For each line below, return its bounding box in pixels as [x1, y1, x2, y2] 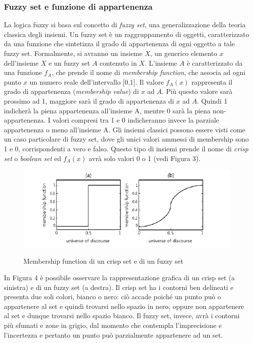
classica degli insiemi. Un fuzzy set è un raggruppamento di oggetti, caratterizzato [4, 29, 249, 39]
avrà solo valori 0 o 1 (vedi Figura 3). [89, 153, 201, 163]
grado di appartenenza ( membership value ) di [4, 86, 139, 96]
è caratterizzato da [187, 57, 243, 68]
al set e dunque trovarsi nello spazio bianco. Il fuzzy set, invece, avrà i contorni [4, 310, 240, 321]
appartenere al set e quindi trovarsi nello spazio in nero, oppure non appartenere [4, 301, 244, 311]
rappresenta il [191, 76, 233, 87]
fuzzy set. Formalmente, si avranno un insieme [4, 48, 142, 58]
